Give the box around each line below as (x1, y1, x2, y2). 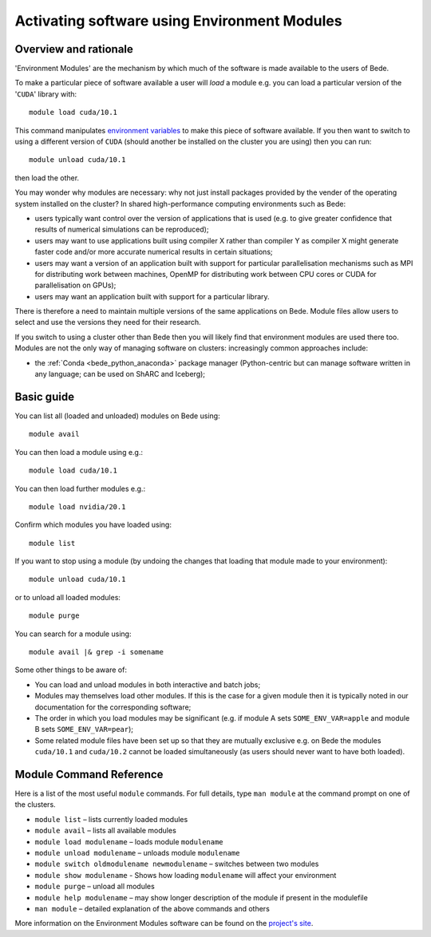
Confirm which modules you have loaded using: (14, 520, 172, 530)
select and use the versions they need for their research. (14, 318, 201, 327)
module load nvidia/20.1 (29, 502, 126, 511)
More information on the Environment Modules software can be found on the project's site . (14, 919, 314, 928)
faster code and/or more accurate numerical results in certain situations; (34, 247, 273, 257)
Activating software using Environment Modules (14, 12, 342, 30)
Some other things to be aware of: (14, 665, 128, 674)
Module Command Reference (14, 767, 164, 781)
